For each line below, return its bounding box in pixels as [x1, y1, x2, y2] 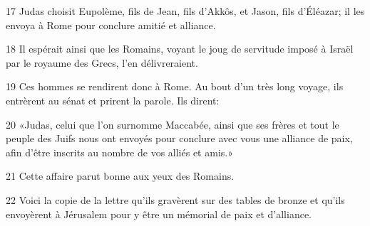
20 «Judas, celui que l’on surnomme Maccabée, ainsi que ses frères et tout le [6, 117, 339, 131]
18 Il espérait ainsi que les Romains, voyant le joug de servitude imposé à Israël [6, 41, 354, 56]
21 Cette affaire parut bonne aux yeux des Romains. [6, 168, 235, 183]
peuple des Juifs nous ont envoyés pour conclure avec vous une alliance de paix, [6, 131, 353, 146]
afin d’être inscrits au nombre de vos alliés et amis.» [6, 144, 233, 159]
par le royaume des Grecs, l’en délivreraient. [6, 55, 198, 70]
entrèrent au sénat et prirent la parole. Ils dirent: [6, 92, 220, 107]
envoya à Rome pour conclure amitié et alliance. [6, 17, 216, 32]
